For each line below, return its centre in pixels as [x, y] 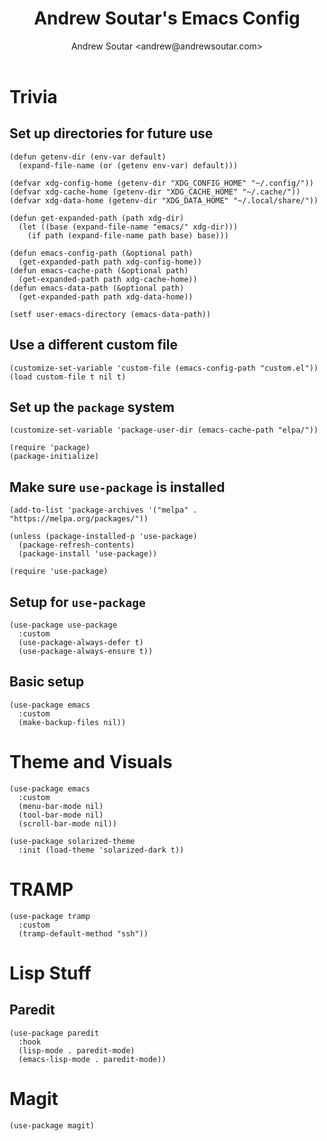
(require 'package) [50, 448]
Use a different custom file [94, 345]
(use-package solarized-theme [72, 841]
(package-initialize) [54, 457]
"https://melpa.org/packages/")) [79, 519]
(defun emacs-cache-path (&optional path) [99, 270]
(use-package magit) [52, 1125]
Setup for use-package [77, 602]
